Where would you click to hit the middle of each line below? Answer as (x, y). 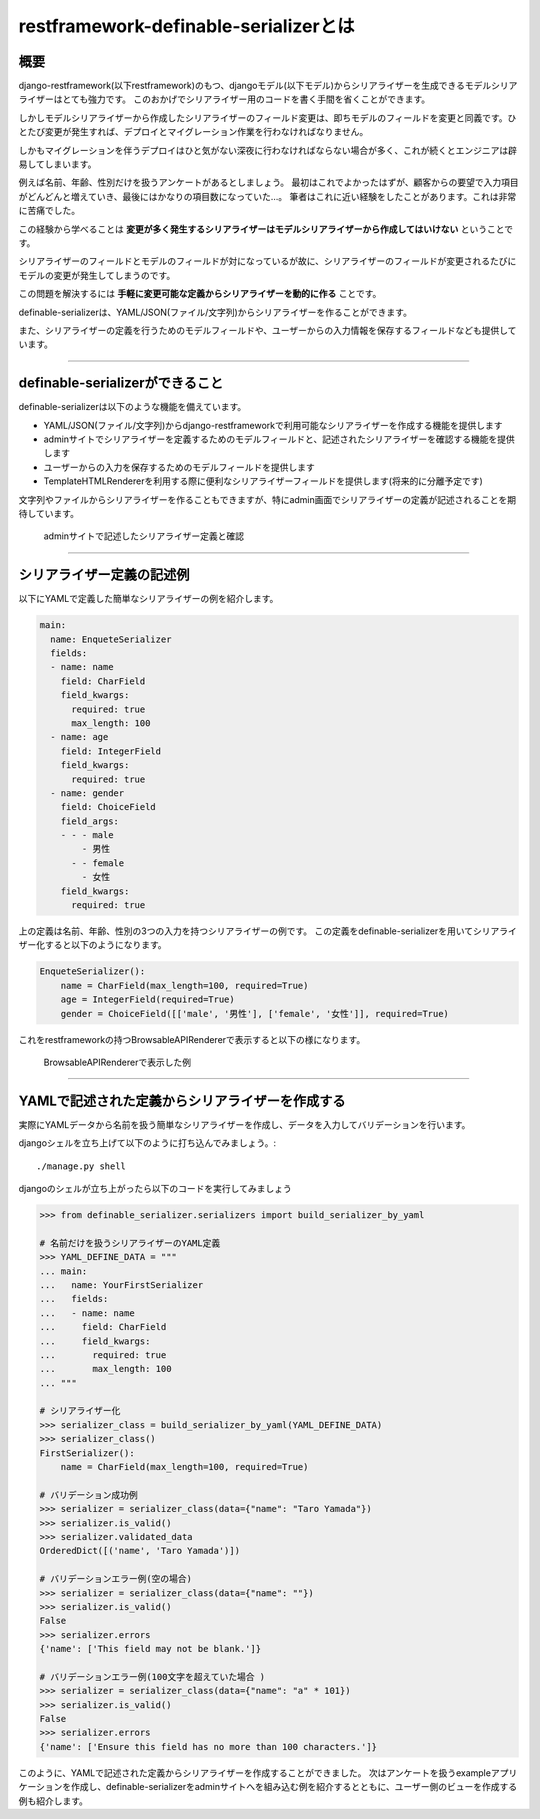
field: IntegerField (111, 751)
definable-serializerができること (121, 383)
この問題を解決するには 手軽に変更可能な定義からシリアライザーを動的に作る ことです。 (200, 294)
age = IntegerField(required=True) (147, 999)
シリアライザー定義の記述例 (104, 575)
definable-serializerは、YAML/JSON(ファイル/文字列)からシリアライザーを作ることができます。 (215, 312)
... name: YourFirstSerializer (121, 1284)
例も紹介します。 (53, 1801)
